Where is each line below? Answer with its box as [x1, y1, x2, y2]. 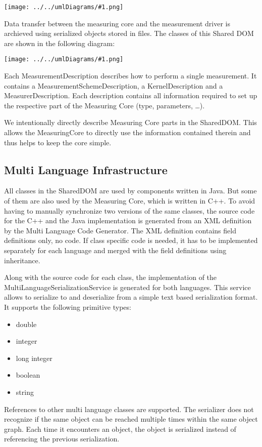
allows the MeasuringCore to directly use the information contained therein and [4, 127, 251, 138]
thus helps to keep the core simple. [4, 137, 112, 147]
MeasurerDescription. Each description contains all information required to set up [4, 90, 257, 101]
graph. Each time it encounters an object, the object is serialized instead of [4, 423, 236, 434]
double [16, 318, 37, 329]
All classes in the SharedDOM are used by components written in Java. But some [4, 185, 257, 196]
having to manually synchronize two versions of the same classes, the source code [4, 205, 255, 216]
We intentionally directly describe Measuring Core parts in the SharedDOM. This [4, 117, 257, 128]
